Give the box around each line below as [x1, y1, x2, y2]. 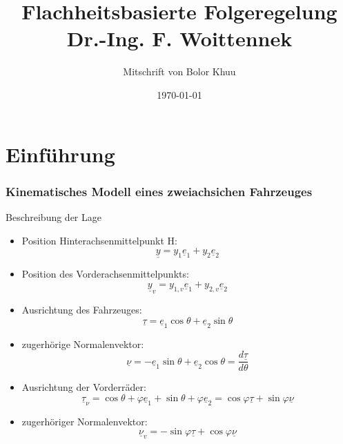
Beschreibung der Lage [6, 209, 101, 224]
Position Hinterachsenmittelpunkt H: [21, 233, 177, 247]
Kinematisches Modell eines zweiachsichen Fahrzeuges [6, 182, 313, 200]
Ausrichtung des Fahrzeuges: [21, 302, 142, 316]
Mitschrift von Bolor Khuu [123, 64, 236, 79]
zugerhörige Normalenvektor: [21, 336, 144, 351]
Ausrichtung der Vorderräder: [21, 380, 146, 394]
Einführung [6, 139, 115, 168]
